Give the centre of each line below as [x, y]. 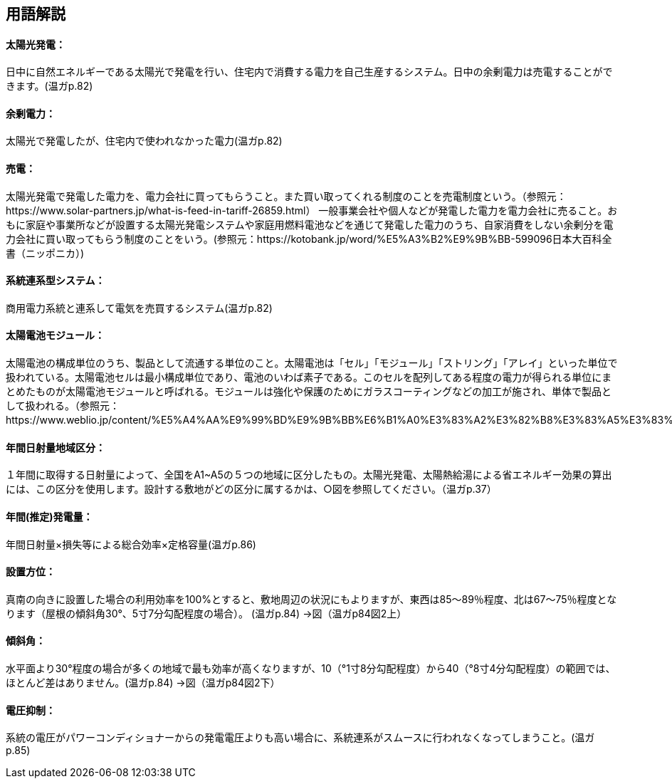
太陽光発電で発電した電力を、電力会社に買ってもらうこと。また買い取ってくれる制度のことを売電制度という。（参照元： [286, 196]
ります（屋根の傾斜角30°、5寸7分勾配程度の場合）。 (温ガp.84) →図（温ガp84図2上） [206, 613]
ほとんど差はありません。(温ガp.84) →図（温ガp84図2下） [143, 682]
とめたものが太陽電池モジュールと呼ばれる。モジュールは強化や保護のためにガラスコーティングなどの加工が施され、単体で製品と [309, 392]
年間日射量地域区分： [56, 447]
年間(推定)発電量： [49, 516]
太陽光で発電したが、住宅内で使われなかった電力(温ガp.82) [144, 141]
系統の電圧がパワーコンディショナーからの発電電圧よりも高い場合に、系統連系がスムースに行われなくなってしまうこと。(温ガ [300, 738]
